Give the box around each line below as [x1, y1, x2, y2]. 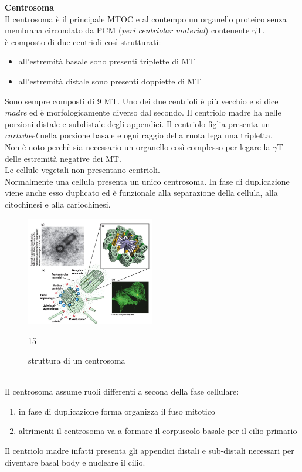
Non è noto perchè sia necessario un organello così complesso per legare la [5, 140, 270, 152]
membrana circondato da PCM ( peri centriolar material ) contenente [5, 24, 250, 36]
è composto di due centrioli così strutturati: [5, 35, 161, 47]
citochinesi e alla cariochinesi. [5, 198, 111, 210]
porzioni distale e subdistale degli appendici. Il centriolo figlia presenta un [5, 117, 270, 130]
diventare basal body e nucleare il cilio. [5, 456, 145, 468]
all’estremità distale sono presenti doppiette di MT [18, 74, 201, 87]
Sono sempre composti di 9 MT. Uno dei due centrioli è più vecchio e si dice [5, 94, 279, 107]
